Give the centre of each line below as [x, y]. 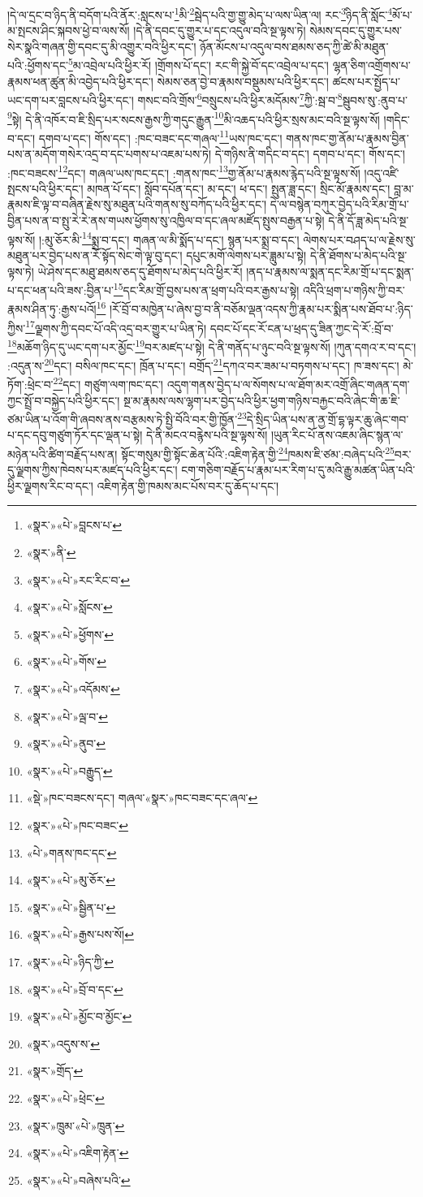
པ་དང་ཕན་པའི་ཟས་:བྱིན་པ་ [60, 290]
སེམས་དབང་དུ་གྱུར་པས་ [356, 30]
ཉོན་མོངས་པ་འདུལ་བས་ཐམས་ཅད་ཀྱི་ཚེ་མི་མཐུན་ [294, 46]
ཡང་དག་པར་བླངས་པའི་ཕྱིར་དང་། [71, 99]
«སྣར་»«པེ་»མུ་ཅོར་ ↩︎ [71, 880]
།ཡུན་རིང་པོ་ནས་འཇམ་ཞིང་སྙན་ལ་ [337, 435]
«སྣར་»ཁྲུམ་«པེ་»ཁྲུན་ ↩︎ [76, 1125]
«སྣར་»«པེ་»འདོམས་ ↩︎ [73, 689]
